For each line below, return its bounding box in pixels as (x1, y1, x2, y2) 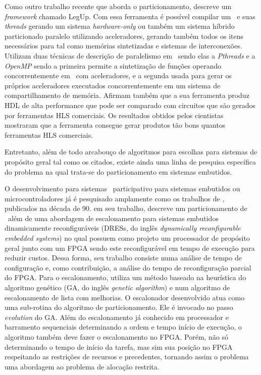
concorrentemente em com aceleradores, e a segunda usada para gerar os (5, 70, 232, 81)
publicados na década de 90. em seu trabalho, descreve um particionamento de (5, 203, 247, 213)
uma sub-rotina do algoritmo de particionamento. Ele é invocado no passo (5, 302, 233, 312)
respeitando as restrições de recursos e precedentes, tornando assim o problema (5, 351, 249, 362)
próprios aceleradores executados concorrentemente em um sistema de (5, 80, 221, 90)
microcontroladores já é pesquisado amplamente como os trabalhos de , (5, 193, 225, 203)
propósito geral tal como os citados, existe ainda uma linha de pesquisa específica (5, 156, 256, 167)
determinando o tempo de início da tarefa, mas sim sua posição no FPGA (5, 341, 233, 352)
